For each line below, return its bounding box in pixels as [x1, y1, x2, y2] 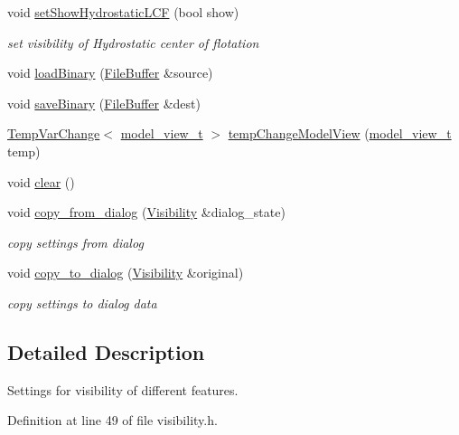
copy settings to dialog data [7, 293, 157, 312]
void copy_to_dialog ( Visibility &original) [7, 263, 244, 282]
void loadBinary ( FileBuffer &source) [7, 63, 213, 82]
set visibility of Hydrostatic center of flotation [7, 33, 259, 52]
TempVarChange [7, 124, 100, 143]
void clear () [7, 172, 75, 191]
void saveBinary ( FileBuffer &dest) [7, 93, 201, 112]
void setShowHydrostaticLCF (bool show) [7, 3, 239, 21]
